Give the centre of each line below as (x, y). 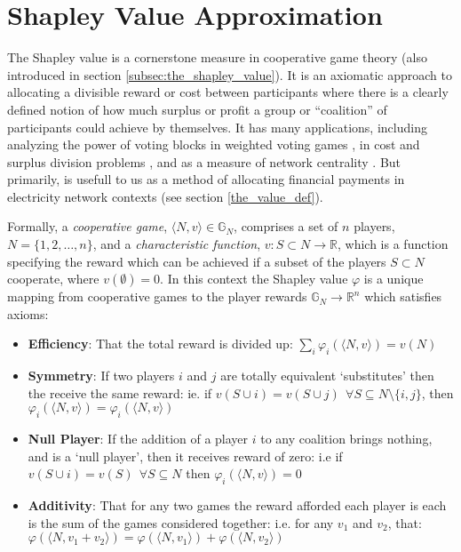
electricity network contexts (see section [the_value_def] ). (165, 196)
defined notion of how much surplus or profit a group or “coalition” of (197, 109)
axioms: (28, 313)
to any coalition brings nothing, (346, 439)
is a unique (393, 279)
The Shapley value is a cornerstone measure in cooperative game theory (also (217, 57)
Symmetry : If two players (101, 376)
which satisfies (403, 296)
